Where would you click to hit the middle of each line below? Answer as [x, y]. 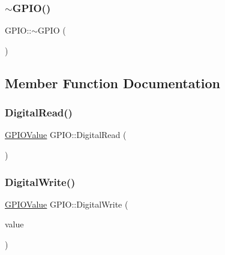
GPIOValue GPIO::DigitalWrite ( [67, 204]
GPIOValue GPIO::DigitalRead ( [66, 135]
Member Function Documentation [113, 82]
